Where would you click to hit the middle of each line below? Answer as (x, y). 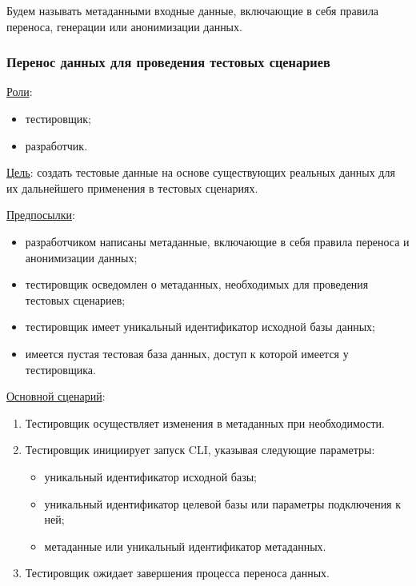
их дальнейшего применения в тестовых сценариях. (132, 187)
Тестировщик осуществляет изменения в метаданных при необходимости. (205, 423)
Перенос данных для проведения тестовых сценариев (168, 62)
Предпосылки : (41, 215)
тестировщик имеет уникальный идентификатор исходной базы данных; (200, 327)
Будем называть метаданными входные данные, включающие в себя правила (193, 10)
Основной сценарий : (56, 396)
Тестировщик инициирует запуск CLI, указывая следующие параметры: (200, 450)
